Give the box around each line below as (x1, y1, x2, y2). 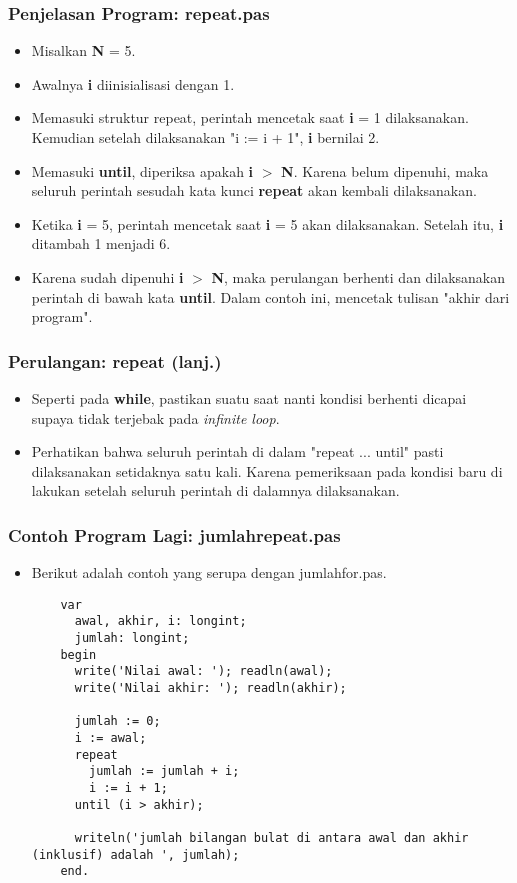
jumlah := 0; (74, 714, 161, 729)
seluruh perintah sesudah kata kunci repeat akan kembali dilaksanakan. (31, 180, 477, 201)
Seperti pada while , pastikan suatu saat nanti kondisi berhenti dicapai (31, 387, 467, 408)
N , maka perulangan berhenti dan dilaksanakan (211, 266, 506, 287)
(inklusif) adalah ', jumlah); (31, 847, 240, 862)
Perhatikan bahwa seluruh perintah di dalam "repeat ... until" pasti (31, 441, 444, 462)
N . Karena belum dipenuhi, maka (281, 160, 489, 181)
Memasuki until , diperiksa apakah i (31, 160, 254, 181)
